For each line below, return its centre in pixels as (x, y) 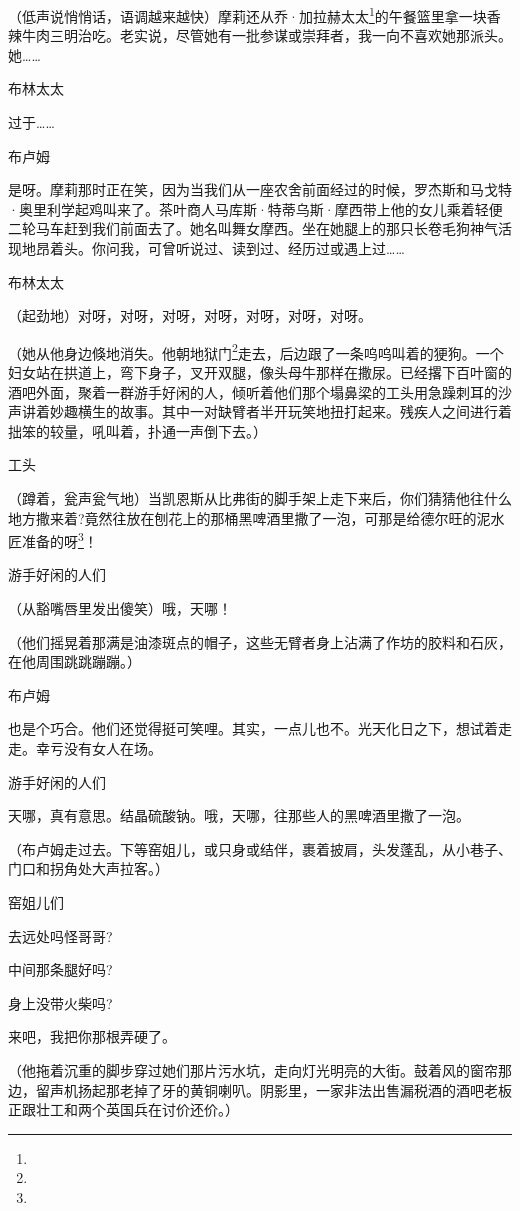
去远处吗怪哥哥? (60, 935)
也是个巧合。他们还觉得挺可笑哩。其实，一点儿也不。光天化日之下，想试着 (253, 728)
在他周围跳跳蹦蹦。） (74, 661)
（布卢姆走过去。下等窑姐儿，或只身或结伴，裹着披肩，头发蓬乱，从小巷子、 (260, 848)
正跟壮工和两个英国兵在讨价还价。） (123, 1109)
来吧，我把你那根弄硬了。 (92, 1036)
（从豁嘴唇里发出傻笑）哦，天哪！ (120, 608)
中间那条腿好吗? (60, 969)
